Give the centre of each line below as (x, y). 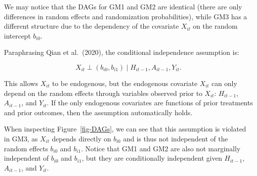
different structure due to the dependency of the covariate (91, 26)
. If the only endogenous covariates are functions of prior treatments (150, 103)
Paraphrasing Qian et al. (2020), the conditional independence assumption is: (122, 52)
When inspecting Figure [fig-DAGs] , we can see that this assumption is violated (125, 129)
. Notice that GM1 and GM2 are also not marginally (161, 148)
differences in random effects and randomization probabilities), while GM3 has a (126, 16)
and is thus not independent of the (175, 138)
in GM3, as (21, 138)
